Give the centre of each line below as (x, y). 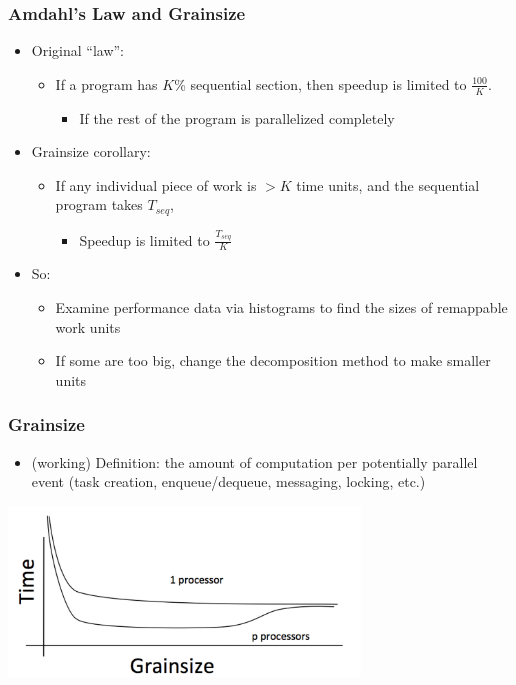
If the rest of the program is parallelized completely (237, 117)
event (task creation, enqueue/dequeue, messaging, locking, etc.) (228, 481)
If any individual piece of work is (156, 184)
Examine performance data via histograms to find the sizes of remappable (281, 307)
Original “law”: (78, 50)
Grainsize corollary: (91, 151)
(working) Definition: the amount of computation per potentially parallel (254, 461)
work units (88, 326)
